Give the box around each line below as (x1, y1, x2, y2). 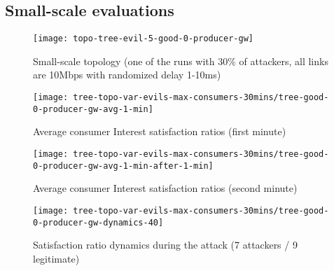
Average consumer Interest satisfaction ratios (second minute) (33, 181, 298, 195)
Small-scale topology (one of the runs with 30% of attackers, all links (33, 53, 328, 68)
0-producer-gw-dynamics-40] (33, 217, 164, 228)
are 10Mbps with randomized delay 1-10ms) (33, 67, 221, 82)
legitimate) (33, 251, 80, 265)
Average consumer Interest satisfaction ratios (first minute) (33, 124, 286, 139)
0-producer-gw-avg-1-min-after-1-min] (33, 160, 214, 171)
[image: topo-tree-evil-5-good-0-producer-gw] (33, 34, 253, 44)
